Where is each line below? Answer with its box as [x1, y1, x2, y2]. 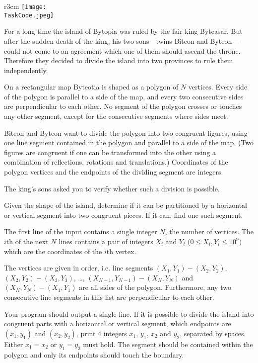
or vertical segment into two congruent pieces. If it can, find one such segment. [4, 209, 243, 220]
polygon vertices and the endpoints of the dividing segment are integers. [4, 167, 223, 177]
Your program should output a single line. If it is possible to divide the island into [4, 308, 254, 319]
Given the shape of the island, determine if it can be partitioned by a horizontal [4, 200, 248, 210]
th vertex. [106, 246, 136, 256]
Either [4, 339, 23, 349]
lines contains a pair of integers [59, 236, 153, 246]
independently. [4, 65, 48, 75]
